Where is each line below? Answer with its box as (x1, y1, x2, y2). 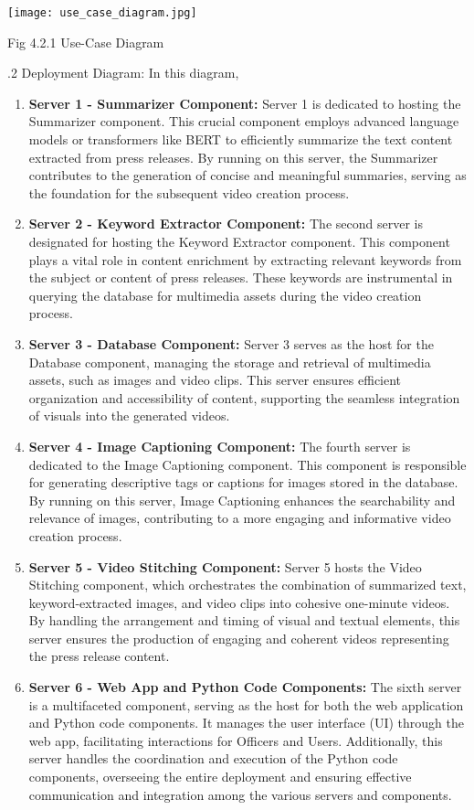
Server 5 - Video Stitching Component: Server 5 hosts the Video (28, 557, 422, 576)
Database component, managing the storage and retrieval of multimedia (28, 352, 431, 371)
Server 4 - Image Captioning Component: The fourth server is (28, 436, 411, 455)
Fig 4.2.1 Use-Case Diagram (7, 32, 164, 51)
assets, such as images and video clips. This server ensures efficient (28, 370, 402, 389)
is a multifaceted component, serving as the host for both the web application (28, 695, 464, 714)
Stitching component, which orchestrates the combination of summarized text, (28, 575, 467, 594)
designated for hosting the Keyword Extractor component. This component (28, 232, 450, 250)
